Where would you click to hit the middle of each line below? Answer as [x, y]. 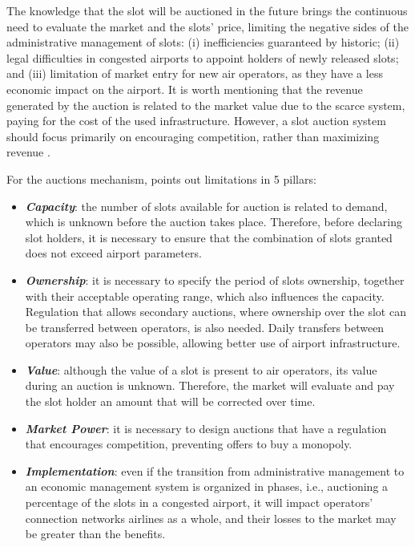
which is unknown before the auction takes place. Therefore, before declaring [214, 222]
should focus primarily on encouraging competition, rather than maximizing [193, 136]
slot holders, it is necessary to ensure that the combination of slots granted [209, 237]
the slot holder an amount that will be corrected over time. [170, 401]
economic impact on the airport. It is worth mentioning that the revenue [185, 89]
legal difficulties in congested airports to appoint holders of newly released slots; [203, 57]
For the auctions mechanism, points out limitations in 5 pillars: [161, 178]
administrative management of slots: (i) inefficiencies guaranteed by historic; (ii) [203, 42]
